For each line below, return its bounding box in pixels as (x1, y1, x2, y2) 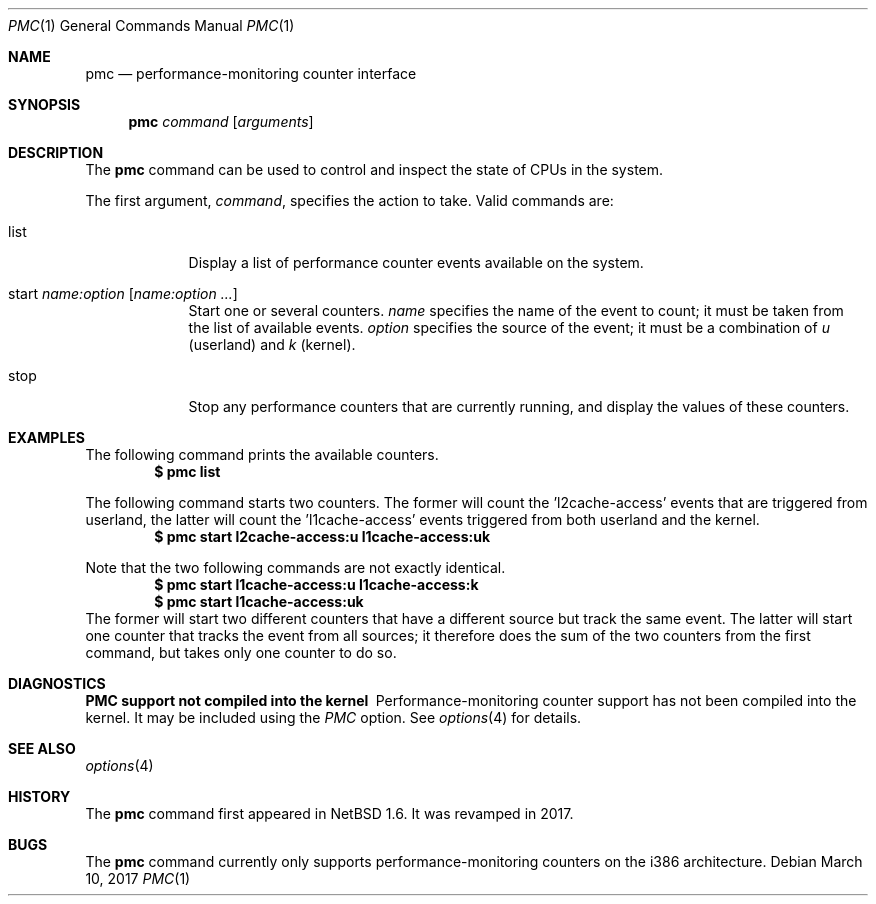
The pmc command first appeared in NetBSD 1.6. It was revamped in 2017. (85, 805, 574, 822)
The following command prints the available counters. (85, 446, 439, 463)
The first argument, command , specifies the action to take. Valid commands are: (85, 192, 614, 209)
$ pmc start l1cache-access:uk (154, 593, 364, 610)
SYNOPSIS (8, 96, 81, 113)
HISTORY (8, 788, 71, 805)
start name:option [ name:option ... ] (8, 285, 238, 302)
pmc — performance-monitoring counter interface (85, 65, 417, 82)
